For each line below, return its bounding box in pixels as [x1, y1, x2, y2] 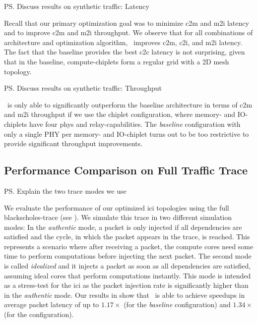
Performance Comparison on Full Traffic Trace [4, 162, 248, 178]
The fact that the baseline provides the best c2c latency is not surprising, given [4, 47, 245, 57]
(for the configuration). [4, 309, 74, 320]
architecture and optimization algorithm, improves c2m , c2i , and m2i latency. [4, 37, 243, 47]
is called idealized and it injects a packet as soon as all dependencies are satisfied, [4, 261, 251, 271]
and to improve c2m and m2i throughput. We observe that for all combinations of [4, 27, 253, 38]
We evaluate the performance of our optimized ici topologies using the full [4, 202, 229, 213]
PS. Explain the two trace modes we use [4, 185, 127, 196]
